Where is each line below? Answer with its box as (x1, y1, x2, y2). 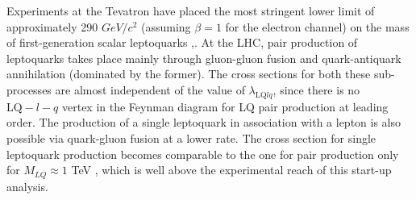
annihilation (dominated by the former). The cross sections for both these (6, 65, 371, 82)
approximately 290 (6, 18, 98, 35)
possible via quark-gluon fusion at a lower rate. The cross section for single (6, 129, 376, 146)
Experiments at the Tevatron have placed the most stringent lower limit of (6, 2, 375, 19)
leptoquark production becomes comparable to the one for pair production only (6, 145, 399, 162)
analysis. (6, 177, 48, 194)
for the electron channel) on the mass (225, 18, 410, 35)
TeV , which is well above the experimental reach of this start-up (71, 161, 392, 178)
